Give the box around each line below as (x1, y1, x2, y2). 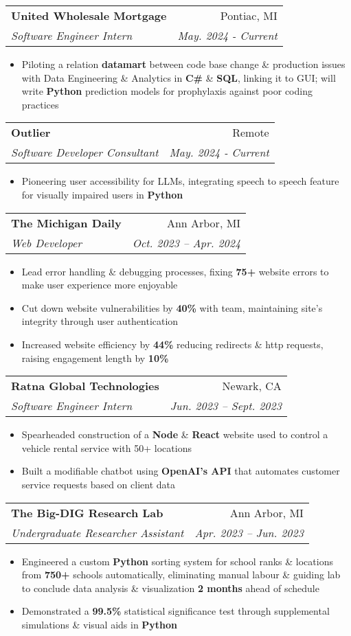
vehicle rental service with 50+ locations (21, 440, 192, 455)
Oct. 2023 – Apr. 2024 (132, 234, 241, 251)
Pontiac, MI (220, 8, 278, 23)
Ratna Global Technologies (11, 378, 159, 394)
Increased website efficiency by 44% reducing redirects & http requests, (21, 337, 324, 351)
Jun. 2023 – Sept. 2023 (170, 398, 282, 414)
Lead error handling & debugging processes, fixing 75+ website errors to (21, 264, 329, 278)
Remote (232, 124, 269, 141)
